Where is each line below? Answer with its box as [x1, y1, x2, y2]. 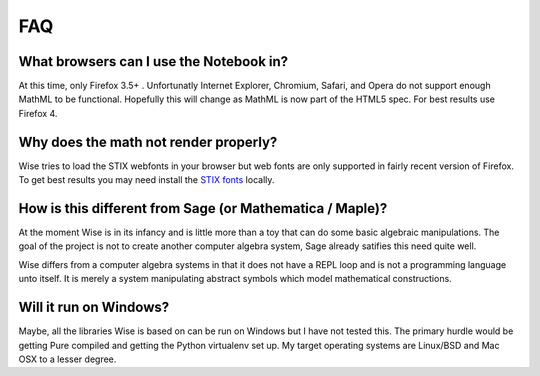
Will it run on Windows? [18, 299, 170, 316]
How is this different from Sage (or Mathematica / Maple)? [18, 200, 388, 217]
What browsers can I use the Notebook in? [18, 53, 289, 70]
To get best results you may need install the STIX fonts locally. [18, 174, 275, 186]
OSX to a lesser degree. [18, 353, 117, 365]
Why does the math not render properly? [18, 133, 278, 150]
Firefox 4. [18, 107, 58, 119]
